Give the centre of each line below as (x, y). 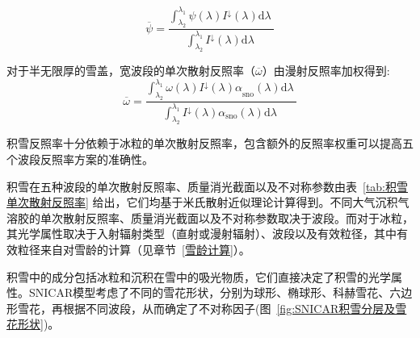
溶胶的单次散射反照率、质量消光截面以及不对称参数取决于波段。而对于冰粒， (210, 217)
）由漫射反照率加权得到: (326, 71)
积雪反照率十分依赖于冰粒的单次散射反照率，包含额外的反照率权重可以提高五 (210, 143)
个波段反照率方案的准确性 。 (80, 159)
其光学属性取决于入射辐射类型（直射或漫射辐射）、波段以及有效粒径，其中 (202, 234)
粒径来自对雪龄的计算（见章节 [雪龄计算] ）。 (134, 249)
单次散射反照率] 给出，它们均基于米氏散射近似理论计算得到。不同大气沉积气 (208, 202)
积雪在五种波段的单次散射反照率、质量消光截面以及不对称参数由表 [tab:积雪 (208, 186)
